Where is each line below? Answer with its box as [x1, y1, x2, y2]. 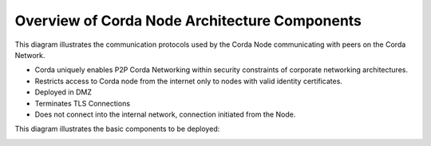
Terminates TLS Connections [34, 98, 131, 108]
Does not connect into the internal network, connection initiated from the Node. [34, 109, 296, 119]
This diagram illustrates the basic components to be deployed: [14, 124, 220, 134]
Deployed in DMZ [34, 87, 92, 97]
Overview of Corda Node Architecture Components [14, 12, 362, 29]
